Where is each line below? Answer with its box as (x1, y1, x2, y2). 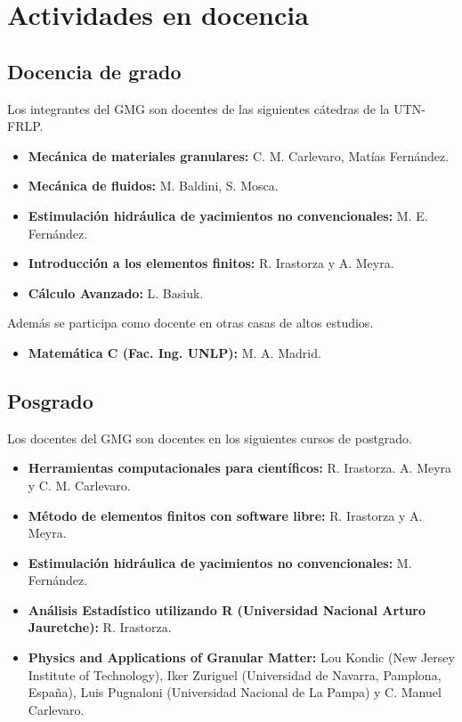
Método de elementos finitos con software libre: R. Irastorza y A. (28, 506, 423, 524)
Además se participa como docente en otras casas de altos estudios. (7, 313, 374, 332)
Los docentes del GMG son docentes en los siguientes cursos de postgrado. (7, 428, 413, 447)
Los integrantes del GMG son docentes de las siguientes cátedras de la (7, 99, 390, 118)
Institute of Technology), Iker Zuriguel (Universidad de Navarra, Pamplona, (28, 665, 442, 684)
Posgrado (7, 386, 93, 414)
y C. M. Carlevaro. (28, 475, 131, 494)
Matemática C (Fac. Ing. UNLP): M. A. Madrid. (28, 343, 321, 361)
